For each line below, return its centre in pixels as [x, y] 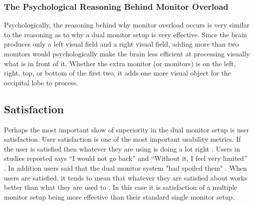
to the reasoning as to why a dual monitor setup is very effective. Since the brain [126, 34]
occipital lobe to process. [41, 82]
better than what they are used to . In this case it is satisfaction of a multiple [121, 187]
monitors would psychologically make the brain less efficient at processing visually [127, 53]
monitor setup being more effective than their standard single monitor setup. [119, 196]
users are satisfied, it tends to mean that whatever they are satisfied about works [126, 177]
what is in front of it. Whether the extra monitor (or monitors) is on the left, [120, 63]
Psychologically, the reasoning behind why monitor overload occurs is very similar [127, 25]
